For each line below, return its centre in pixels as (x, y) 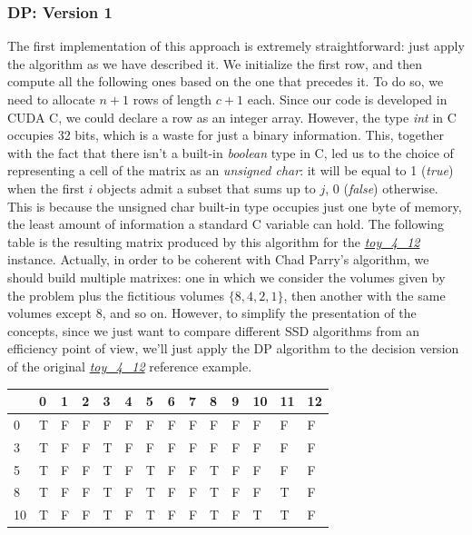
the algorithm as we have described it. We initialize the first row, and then (215, 63)
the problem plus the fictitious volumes (116, 295)
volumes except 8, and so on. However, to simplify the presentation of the (212, 313)
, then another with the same (364, 295)
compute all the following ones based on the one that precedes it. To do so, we (226, 81)
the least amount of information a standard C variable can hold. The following (226, 224)
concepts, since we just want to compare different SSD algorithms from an (214, 330)
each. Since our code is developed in (347, 99)
